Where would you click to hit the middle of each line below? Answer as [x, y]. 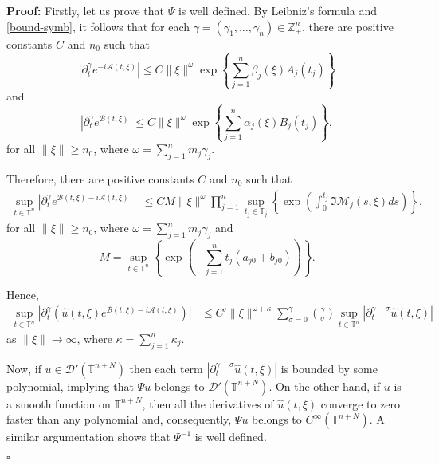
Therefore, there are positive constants [100, 178]
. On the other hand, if [325, 386]
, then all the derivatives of [208, 403]
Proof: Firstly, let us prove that [86, 10]
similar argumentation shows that [88, 437]
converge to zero [361, 403]
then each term [166, 368]
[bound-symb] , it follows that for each [98, 26]
